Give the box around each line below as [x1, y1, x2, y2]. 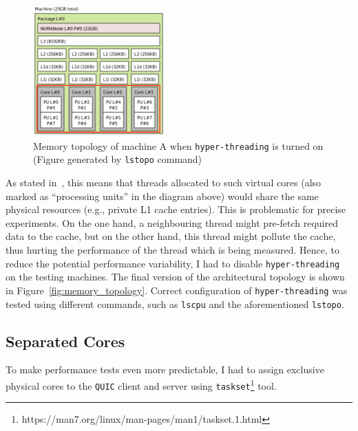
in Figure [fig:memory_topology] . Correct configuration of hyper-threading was [6, 283, 348, 297]
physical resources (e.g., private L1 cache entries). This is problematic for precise [6, 202, 346, 217]
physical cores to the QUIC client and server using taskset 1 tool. [6, 377, 277, 393]
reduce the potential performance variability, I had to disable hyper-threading [6, 256, 340, 270]
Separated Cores [6, 330, 125, 351]
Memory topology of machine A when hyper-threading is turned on [33, 138, 324, 153]
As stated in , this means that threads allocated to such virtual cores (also [6, 175, 322, 190]
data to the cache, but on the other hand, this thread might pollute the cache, [6, 229, 336, 243]
